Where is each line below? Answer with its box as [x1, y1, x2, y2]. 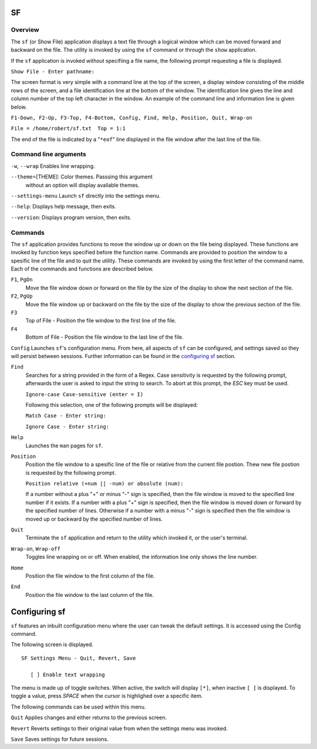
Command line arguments [11, 150, 86, 158]
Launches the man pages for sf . [25, 442, 103, 449]
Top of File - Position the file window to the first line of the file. [25, 317, 177, 324]
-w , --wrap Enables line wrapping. [11, 162, 95, 170]
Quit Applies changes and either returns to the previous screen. [11, 714, 167, 721]
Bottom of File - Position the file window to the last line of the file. [25, 333, 184, 340]
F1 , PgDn [11, 276, 33, 283]
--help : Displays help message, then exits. [11, 203, 117, 210]
